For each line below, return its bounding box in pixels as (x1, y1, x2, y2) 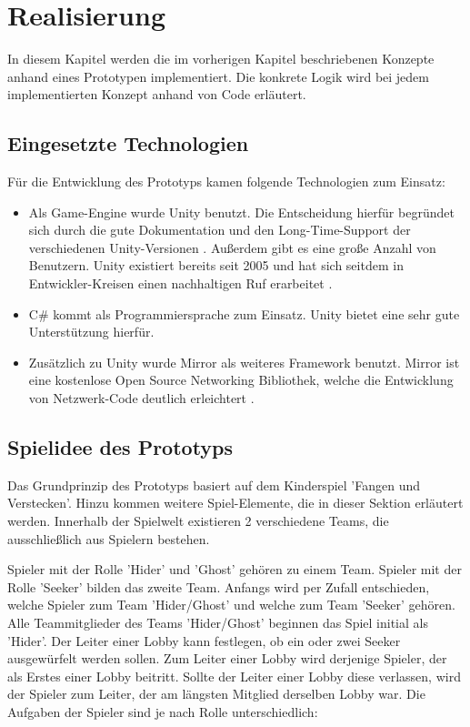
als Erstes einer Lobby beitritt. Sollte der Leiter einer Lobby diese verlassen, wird (7, 666, 461, 685)
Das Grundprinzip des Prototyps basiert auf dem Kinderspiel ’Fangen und (7, 475, 421, 494)
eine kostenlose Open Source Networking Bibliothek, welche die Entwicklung (28, 370, 454, 389)
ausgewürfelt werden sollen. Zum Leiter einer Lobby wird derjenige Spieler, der (7, 649, 447, 668)
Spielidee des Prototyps (7, 433, 234, 461)
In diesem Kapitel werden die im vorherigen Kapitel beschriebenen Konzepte (7, 49, 435, 68)
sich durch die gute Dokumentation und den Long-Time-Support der (28, 220, 411, 239)
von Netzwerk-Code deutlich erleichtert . (28, 389, 255, 408)
